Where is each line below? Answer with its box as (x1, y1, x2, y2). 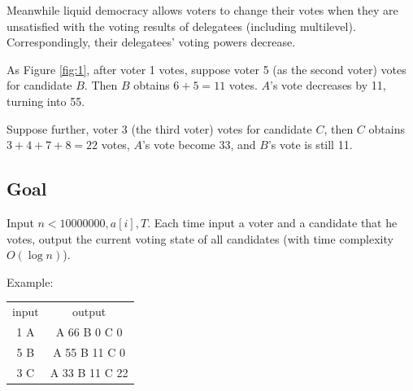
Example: (7, 273, 54, 290)
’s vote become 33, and (141, 136, 256, 153)
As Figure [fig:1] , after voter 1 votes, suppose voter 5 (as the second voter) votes (7, 60, 406, 77)
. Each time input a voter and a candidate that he (147, 213, 398, 231)
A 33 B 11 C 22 (50, 363, 128, 380)
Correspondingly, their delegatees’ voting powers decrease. (7, 33, 296, 51)
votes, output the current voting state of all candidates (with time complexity (7, 230, 393, 247)
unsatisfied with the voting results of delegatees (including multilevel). (7, 17, 356, 34)
